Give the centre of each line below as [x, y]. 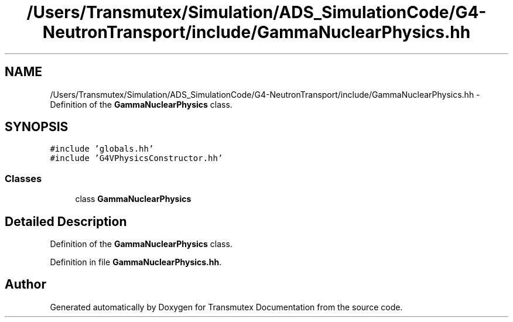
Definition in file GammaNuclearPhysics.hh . [136, 262]
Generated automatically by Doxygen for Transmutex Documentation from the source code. [226, 307]
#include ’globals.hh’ [102, 149]
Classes [23, 178]
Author [25, 285]
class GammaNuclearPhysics [133, 199]
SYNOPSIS [37, 127]
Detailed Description [66, 221]
